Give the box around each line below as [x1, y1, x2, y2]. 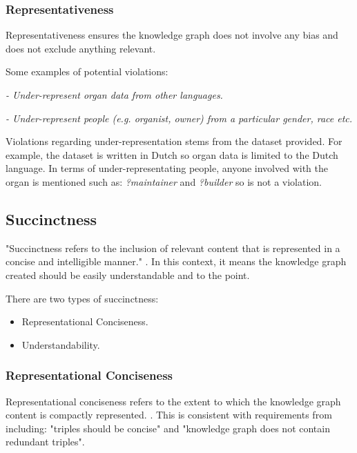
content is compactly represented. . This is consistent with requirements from [6, 407, 332, 422]
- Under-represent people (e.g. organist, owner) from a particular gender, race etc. [6, 110, 353, 125]
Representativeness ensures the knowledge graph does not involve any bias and [6, 28, 338, 42]
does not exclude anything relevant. [6, 41, 156, 55]
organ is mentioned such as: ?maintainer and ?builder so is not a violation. [6, 174, 322, 189]
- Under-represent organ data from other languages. [6, 88, 223, 102]
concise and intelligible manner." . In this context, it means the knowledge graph [6, 254, 347, 269]
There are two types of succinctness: [6, 291, 159, 305]
